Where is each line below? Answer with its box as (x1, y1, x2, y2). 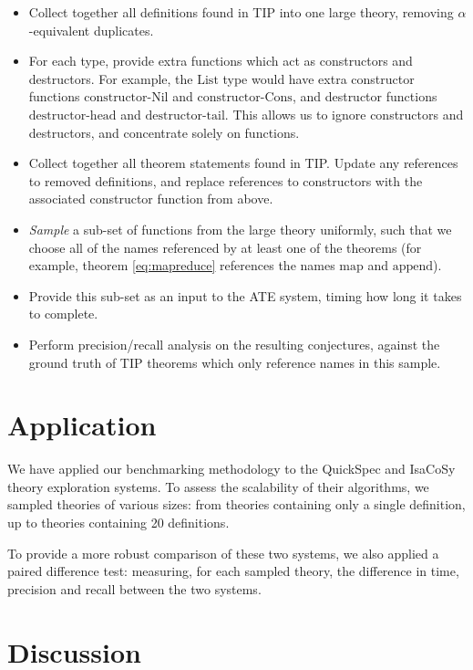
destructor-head (28, 109, 117, 122)
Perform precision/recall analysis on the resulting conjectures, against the (28, 334, 440, 353)
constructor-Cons (197, 91, 293, 105)
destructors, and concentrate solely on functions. (28, 122, 300, 141)
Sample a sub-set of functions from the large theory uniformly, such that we (28, 219, 452, 238)
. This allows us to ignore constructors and (224, 104, 464, 123)
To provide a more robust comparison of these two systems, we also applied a (7, 543, 439, 562)
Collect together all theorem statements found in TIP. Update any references (28, 153, 458, 173)
